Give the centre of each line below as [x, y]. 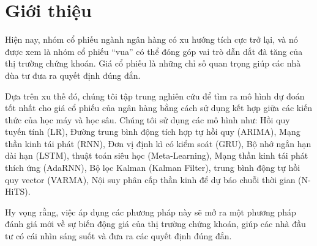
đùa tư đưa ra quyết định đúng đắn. [73, 75]
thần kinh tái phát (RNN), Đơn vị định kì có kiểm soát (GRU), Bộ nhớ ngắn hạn [158, 143]
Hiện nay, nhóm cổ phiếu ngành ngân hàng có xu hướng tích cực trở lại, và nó [151, 39]
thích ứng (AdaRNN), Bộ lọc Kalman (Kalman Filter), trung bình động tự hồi [153, 168]
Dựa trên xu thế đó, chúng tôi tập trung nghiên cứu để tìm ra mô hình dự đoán [155, 96]
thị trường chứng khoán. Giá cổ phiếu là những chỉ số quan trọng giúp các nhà [153, 63]
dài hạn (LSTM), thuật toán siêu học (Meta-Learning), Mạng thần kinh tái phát [157, 155]
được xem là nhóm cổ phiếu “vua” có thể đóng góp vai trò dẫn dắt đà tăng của [154, 51]
